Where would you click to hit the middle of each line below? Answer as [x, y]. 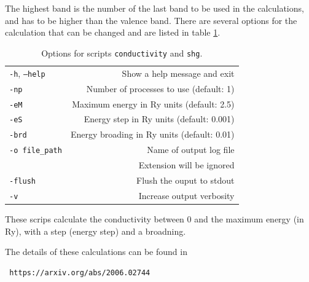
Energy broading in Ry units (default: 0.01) [152, 134]
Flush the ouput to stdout [186, 180]
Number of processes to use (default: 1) [160, 88]
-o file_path [36, 151]
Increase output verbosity [186, 195]
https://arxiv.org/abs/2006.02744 [80, 272]
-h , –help [27, 73]
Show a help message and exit [178, 73]
